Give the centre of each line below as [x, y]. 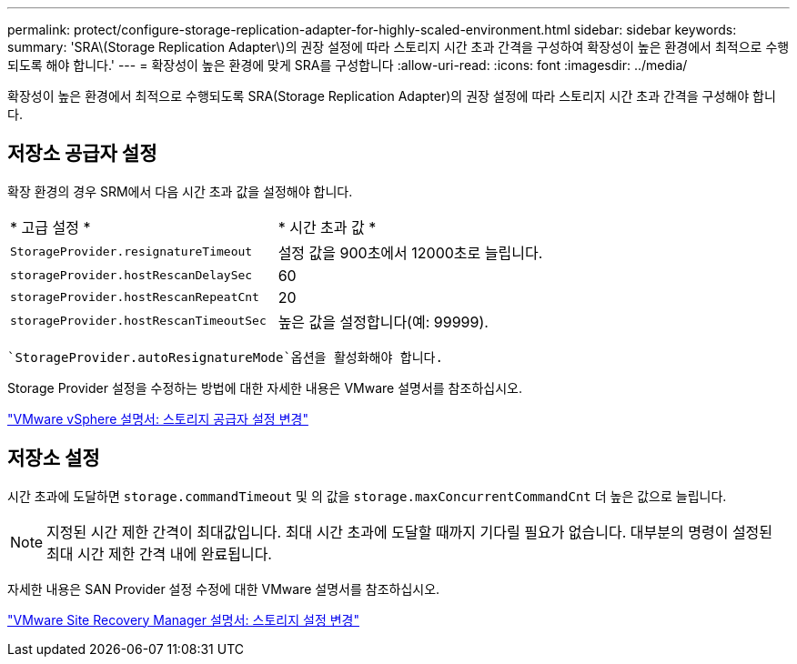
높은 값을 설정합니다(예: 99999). [383, 322]
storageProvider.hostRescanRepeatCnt [135, 297]
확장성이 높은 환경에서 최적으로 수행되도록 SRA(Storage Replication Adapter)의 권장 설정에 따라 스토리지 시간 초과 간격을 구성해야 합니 [392, 96]
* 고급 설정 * [50, 227]
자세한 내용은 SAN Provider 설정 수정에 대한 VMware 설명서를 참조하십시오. [224, 589]
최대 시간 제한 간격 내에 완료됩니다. [159, 553]
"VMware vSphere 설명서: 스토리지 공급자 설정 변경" [158, 418]
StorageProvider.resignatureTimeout [131, 252]
